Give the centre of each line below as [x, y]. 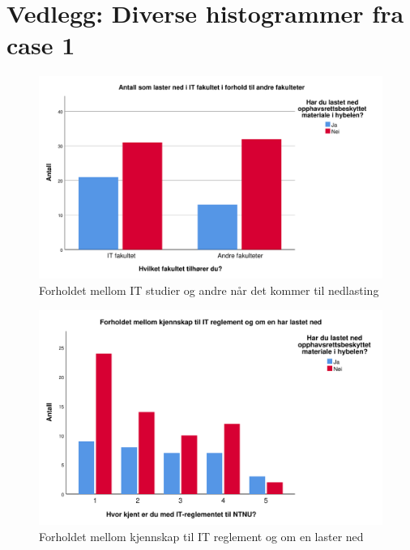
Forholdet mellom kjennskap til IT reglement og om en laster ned [201, 536]
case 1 [41, 45]
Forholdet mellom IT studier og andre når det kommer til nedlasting [209, 290]
